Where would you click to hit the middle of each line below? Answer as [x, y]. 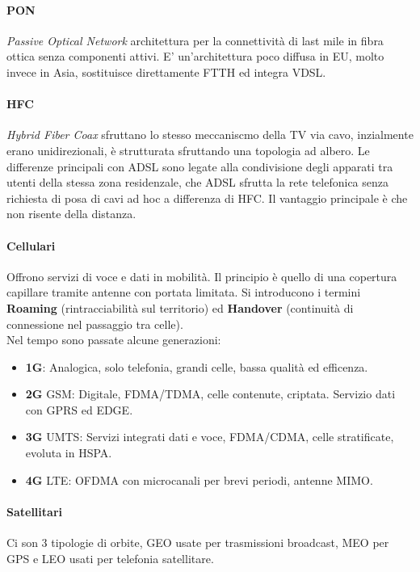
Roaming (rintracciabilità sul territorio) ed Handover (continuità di [180, 307]
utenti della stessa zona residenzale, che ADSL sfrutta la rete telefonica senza [198, 182]
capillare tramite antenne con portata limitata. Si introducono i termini [184, 292]
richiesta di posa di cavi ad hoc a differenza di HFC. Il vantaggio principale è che [207, 198]
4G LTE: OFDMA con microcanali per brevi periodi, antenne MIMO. [199, 479]
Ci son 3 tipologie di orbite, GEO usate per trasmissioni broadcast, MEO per [198, 543]
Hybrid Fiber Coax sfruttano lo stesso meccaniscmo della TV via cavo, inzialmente [210, 135]
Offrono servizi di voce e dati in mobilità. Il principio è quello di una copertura [202, 276]
